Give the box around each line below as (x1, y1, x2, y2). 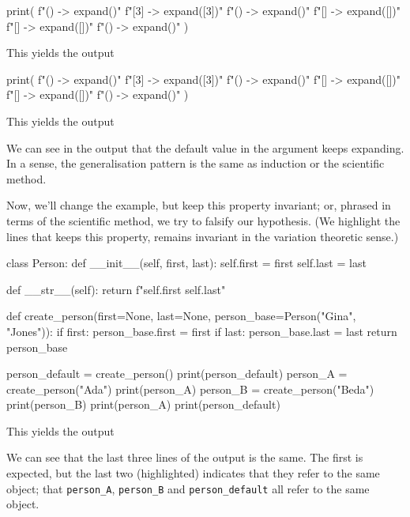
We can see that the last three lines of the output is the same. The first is (6, 449, 363, 466)
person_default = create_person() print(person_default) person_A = (6, 365, 348, 382)
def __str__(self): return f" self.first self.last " (6, 281, 226, 297)
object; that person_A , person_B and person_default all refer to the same (6, 480, 370, 496)
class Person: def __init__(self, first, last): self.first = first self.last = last (6, 255, 367, 271)
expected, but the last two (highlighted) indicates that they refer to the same (6, 465, 380, 481)
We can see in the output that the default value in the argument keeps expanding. (6, 139, 404, 156)
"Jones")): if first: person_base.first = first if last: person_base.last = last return (6, 323, 397, 339)
